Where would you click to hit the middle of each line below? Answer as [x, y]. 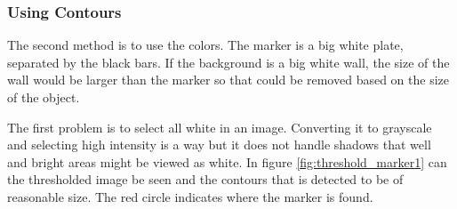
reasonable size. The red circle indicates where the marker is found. [190, 196]
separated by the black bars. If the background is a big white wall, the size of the [228, 62]
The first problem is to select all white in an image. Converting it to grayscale [220, 127]
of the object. [44, 97]
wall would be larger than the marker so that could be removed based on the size [228, 80]
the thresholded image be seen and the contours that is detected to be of [205, 179]
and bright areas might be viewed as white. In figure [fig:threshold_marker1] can [227, 161]
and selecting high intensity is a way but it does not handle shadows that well [219, 145]
